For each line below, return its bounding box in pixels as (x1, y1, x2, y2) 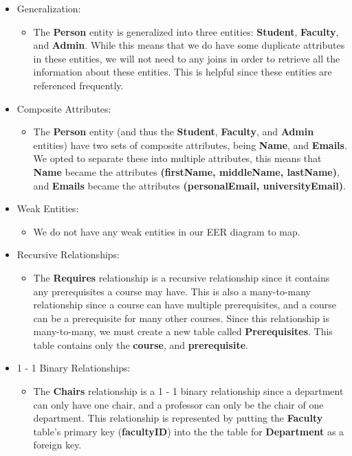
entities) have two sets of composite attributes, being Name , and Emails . (33, 137, 347, 152)
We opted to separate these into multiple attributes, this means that (33, 151, 322, 166)
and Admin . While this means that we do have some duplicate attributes (33, 38, 345, 52)
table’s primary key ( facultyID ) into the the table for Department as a (33, 424, 344, 438)
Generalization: (16, 1, 81, 15)
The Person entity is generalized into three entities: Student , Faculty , (33, 24, 339, 38)
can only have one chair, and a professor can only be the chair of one (33, 397, 324, 411)
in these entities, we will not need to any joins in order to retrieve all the (33, 51, 340, 65)
